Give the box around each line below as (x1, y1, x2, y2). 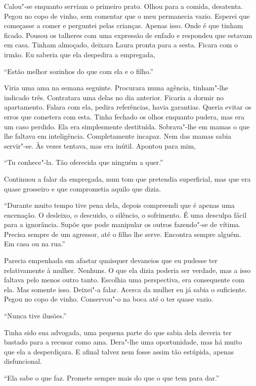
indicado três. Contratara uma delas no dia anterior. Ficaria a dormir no (4, 92, 224, 102)
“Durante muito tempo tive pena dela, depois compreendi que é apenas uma (4, 200, 235, 210)
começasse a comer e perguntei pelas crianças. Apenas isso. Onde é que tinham (4, 20, 243, 31)
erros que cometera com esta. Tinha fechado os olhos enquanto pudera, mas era (4, 111, 245, 121)
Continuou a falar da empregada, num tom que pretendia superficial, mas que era (4, 173, 251, 184)
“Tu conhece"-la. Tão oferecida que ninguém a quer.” (4, 157, 163, 167)
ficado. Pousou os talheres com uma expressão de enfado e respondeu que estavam (4, 30, 253, 40)
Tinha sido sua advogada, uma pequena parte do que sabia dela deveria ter (4, 327, 232, 337)
